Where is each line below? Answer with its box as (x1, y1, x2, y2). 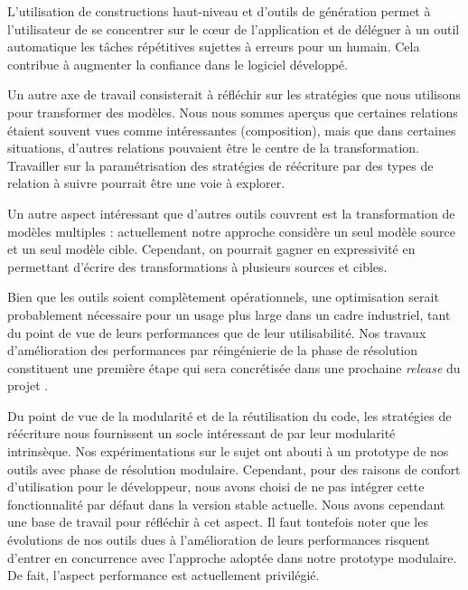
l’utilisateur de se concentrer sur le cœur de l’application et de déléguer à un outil (7, 19, 460, 38)
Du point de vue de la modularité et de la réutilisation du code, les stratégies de (7, 406, 452, 425)
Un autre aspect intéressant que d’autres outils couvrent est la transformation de (7, 203, 455, 222)
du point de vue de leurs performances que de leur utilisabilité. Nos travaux (7, 323, 426, 342)
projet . (7, 376, 49, 395)
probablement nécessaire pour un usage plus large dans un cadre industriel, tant (7, 304, 451, 323)
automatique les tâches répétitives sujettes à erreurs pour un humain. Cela (7, 37, 420, 56)
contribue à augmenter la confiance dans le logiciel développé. (7, 54, 348, 73)
